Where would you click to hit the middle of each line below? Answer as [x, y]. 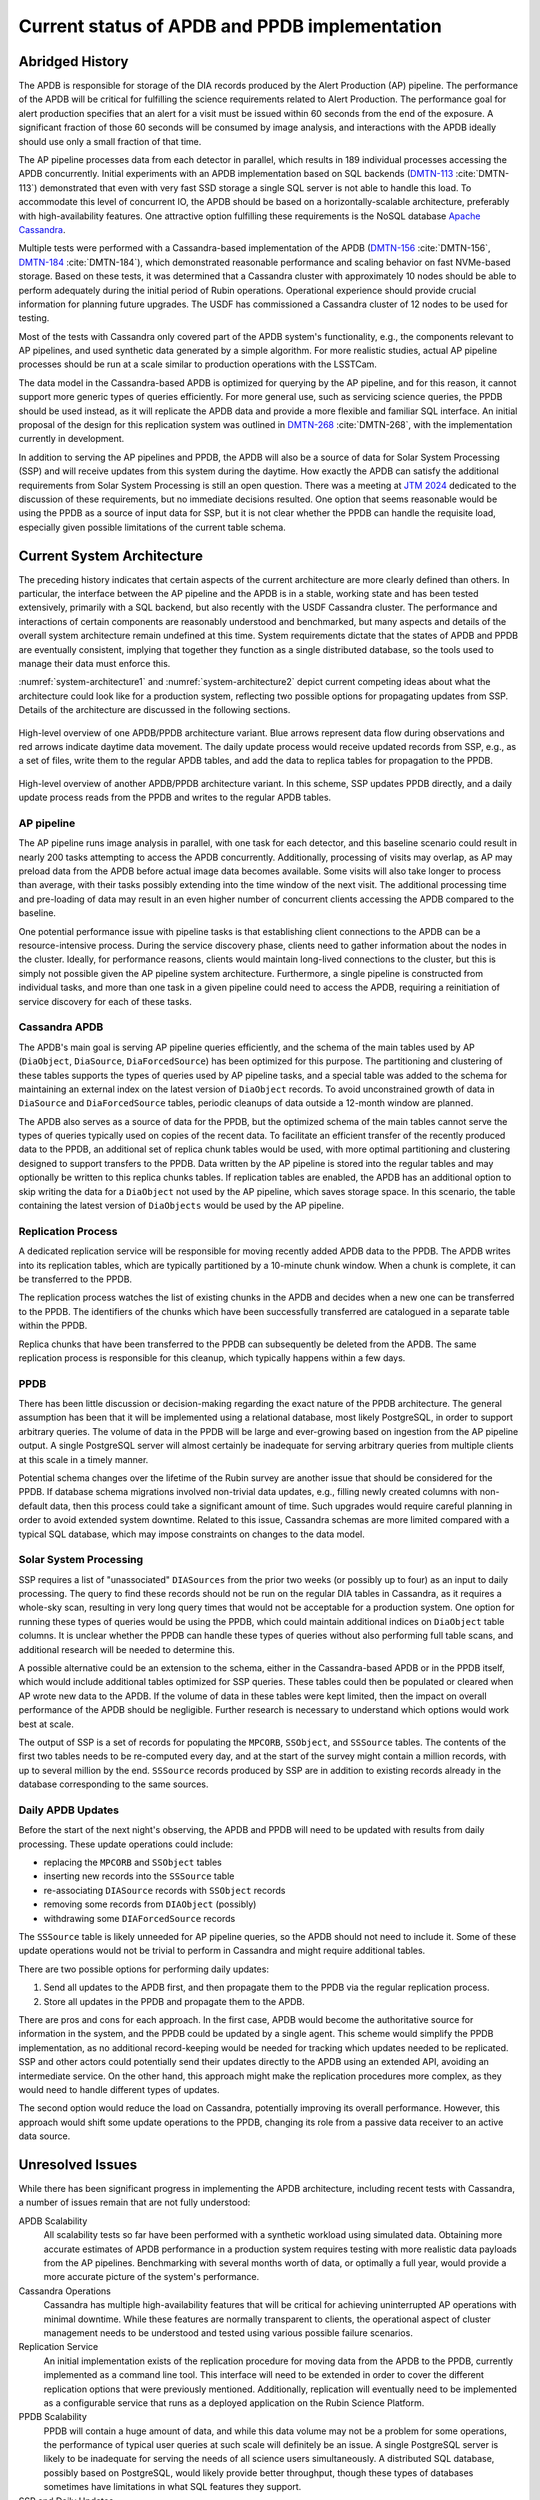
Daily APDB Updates [69, 1810]
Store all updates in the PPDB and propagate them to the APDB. [174, 2001]
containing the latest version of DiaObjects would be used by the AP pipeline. [181, 1206]
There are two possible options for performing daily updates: [144, 1969]
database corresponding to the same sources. [113, 1784]
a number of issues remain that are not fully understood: [134, 2202]
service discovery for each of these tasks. [105, 1001]
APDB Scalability [53, 2221]
